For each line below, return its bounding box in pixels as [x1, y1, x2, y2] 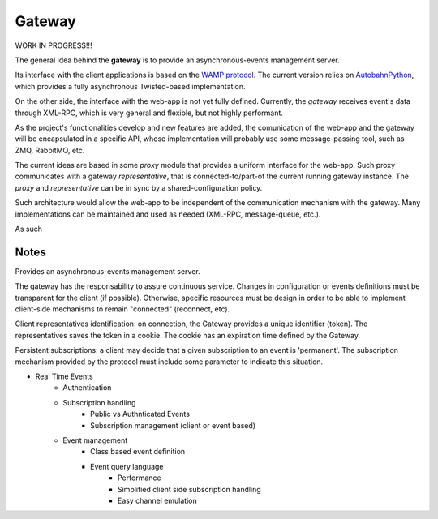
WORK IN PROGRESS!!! [15, 41, 92, 50]
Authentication [62, 383, 112, 392]
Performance [118, 473, 161, 483]
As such [15, 224, 42, 234]
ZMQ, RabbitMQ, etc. [15, 145, 85, 155]
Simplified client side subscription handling [118, 484, 261, 494]
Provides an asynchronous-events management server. [15, 266, 200, 276]
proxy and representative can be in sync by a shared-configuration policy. [15, 182, 263, 192]
